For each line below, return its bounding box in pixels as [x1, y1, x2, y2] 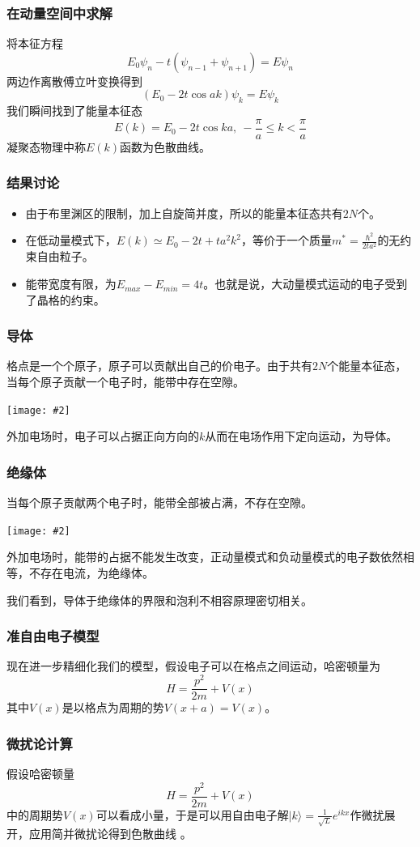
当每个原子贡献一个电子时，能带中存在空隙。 [6, 373, 244, 390]
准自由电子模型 [6, 626, 100, 646]
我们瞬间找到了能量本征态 [6, 102, 142, 119]
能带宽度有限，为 [25, 275, 117, 292]
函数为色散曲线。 [120, 138, 211, 155]
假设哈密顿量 [6, 764, 74, 781]
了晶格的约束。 [25, 291, 105, 308]
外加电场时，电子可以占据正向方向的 [6, 428, 199, 445]
